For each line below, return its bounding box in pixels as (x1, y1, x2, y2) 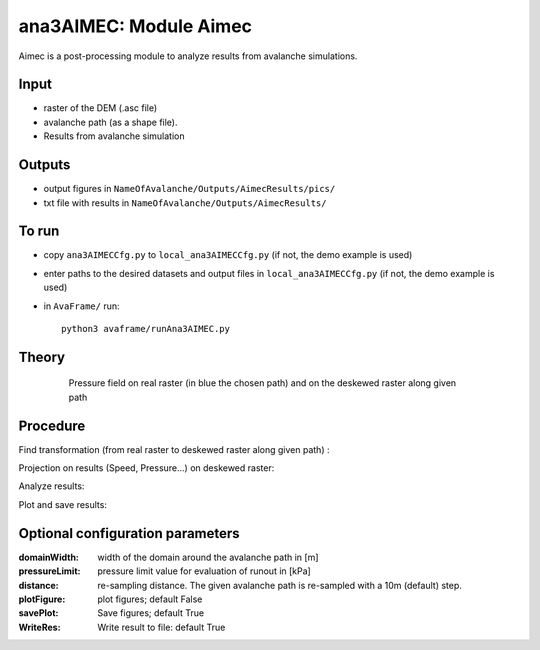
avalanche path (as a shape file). (43, 116, 178, 128)
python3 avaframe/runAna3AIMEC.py (61, 323, 230, 334)
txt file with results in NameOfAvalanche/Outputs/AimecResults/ (43, 196, 327, 209)
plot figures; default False (97, 593, 203, 605)
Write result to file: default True (97, 621, 226, 633)
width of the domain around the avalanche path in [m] (97, 551, 319, 563)
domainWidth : (18, 551, 80, 563)
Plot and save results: (18, 498, 107, 510)
